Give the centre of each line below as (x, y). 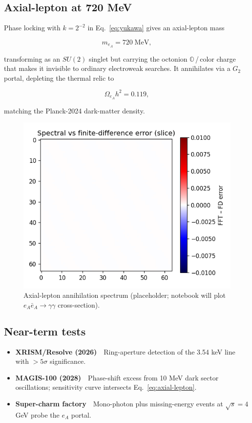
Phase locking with (32, 28)
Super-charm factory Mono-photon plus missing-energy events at (119, 403)
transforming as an (32, 58)
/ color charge (215, 58)
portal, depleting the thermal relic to (59, 78)
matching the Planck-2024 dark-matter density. (74, 110)
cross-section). (79, 304)
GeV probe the (37, 414)
